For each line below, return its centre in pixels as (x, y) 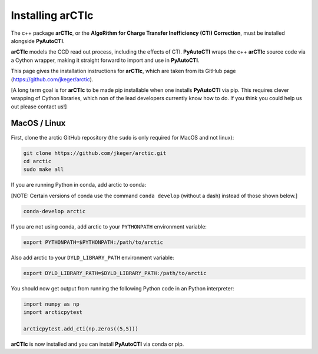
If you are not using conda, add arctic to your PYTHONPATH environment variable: (109, 226)
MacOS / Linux (38, 123)
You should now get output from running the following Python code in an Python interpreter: (122, 288)
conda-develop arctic (54, 211)
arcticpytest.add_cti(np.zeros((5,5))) (81, 329)
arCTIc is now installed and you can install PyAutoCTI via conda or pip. (97, 344)
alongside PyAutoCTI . (38, 41)
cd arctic (37, 161)
